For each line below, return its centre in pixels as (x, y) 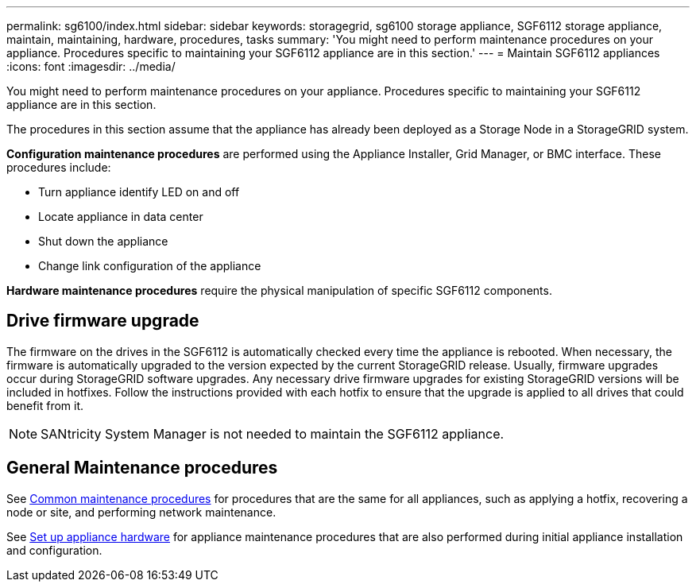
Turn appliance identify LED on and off (139, 192)
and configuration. (54, 550)
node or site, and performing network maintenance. (141, 512)
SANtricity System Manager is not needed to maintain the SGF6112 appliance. (273, 433)
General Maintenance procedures (142, 468)
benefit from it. (45, 405)
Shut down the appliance (103, 241)
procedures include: (59, 167)
